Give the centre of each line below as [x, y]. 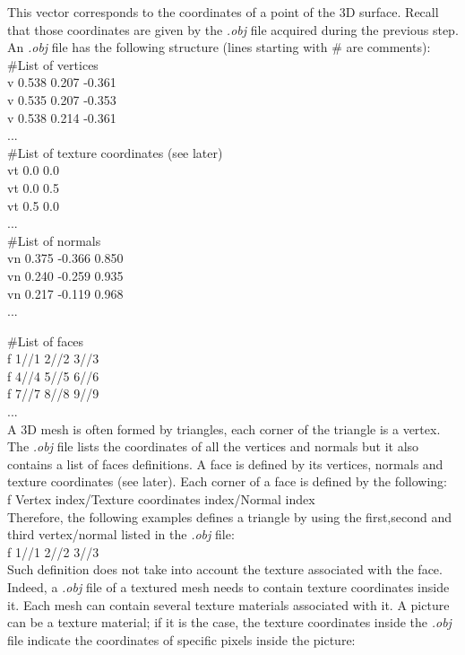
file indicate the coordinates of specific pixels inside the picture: [181, 639]
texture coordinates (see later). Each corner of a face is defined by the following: [227, 481]
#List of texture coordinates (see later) [115, 152]
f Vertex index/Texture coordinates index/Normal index [161, 499]
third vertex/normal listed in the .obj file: [121, 534]
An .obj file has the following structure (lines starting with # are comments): [219, 47]
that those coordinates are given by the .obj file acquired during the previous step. [233, 29]
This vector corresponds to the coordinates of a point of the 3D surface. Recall [223, 12]
